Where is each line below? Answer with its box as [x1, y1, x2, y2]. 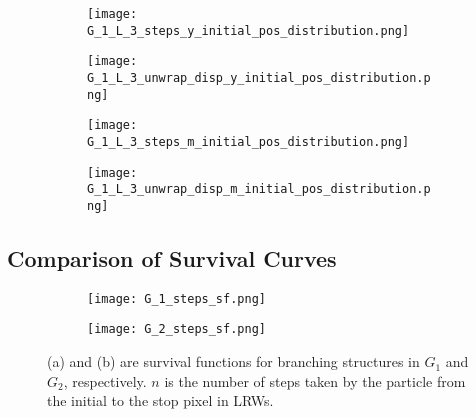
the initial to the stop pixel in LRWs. [47, 390, 274, 411]
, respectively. [63, 370, 147, 391]
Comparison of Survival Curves [7, 242, 337, 273]
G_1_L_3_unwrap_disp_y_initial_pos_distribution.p [87, 70, 431, 85]
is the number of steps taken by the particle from [164, 370, 466, 391]
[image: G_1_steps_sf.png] [87, 291, 266, 306]
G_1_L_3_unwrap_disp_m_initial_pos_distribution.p [87, 182, 431, 197]
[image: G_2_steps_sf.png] [87, 322, 266, 337]
